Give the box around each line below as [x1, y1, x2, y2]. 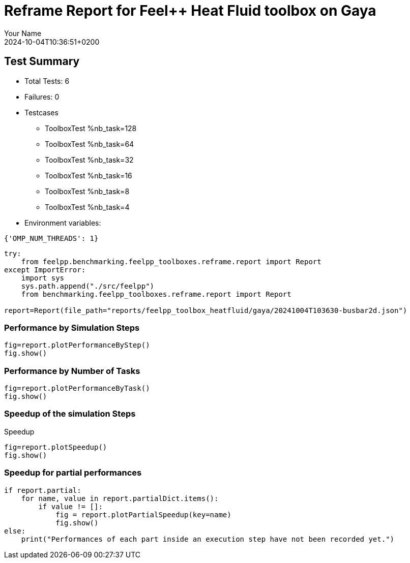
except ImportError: [4, 265, 86, 274]
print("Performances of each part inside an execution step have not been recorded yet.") [21, 535, 395, 543]
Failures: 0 [24, 92, 60, 101]
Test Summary [4, 55, 80, 68]
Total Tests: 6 [24, 76, 70, 85]
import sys [21, 273, 65, 282]
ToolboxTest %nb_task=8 [45, 186, 130, 196]
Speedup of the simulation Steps [4, 409, 136, 419]
